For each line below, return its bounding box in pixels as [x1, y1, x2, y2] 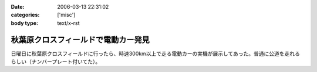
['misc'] [57, 12, 76, 19]
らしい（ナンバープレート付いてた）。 [11, 58, 101, 65]
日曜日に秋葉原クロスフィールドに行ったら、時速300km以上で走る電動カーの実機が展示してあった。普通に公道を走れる [11, 50, 301, 57]
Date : [11, 3, 25, 10]
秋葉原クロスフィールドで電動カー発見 [11, 35, 150, 45]
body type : [11, 19, 38, 26]
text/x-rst [57, 19, 80, 26]
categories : [11, 12, 40, 19]
